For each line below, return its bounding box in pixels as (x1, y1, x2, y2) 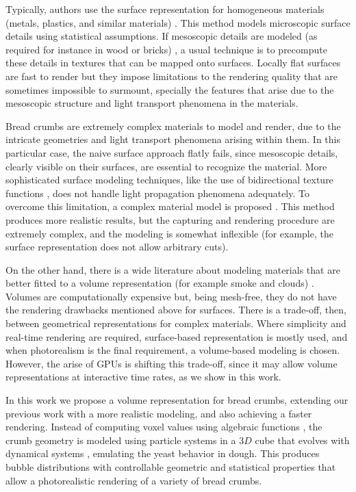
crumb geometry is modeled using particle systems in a (5, 432, 236, 447)
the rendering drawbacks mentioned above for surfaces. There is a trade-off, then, (5, 302, 346, 317)
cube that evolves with (255, 432, 350, 447)
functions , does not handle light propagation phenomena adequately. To (5, 185, 309, 200)
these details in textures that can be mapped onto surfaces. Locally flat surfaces (5, 55, 341, 70)
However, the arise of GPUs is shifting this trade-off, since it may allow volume (5, 356, 338, 370)
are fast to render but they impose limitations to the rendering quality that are (5, 68, 338, 83)
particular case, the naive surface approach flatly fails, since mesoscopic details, (5, 145, 338, 159)
